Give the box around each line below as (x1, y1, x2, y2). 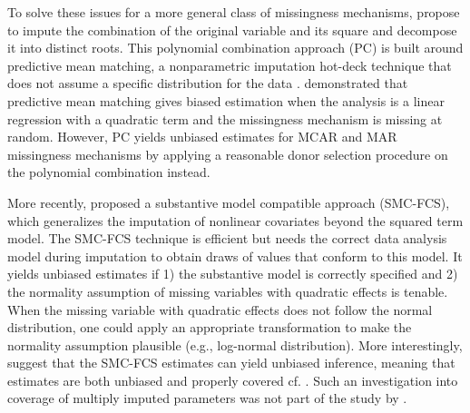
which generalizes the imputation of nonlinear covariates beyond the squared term (7, 211, 464, 230)
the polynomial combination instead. (7, 162, 211, 182)
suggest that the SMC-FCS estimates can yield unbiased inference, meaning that (7, 353, 455, 372)
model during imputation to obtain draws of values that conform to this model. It (7, 246, 463, 265)
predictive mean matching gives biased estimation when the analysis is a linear (7, 91, 445, 110)
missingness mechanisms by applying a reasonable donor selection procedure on (7, 144, 448, 163)
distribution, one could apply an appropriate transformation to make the (7, 318, 412, 337)
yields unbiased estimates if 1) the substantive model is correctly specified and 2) (7, 264, 458, 283)
